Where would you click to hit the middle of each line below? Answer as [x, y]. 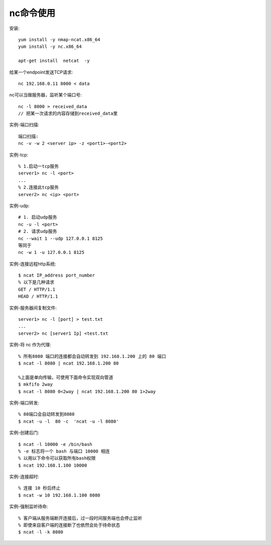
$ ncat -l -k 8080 [41, 532]
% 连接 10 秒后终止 [39, 488]
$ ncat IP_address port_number [57, 276]
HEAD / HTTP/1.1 [38, 296]
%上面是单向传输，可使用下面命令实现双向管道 [66, 377]
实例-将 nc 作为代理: [30, 345]
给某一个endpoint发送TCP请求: [41, 72]
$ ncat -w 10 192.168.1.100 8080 [59, 495]
